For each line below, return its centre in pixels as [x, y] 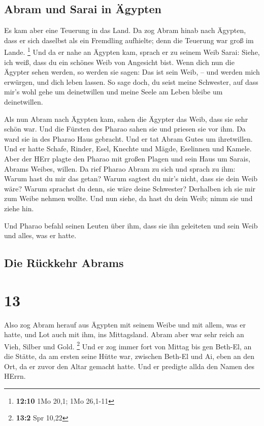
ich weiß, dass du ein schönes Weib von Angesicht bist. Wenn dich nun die [119, 62]
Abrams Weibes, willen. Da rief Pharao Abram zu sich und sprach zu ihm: [120, 168]
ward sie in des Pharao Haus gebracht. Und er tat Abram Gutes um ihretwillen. [128, 138]
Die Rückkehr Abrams [64, 263]
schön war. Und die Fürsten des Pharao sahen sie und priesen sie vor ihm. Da [125, 129]
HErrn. [15, 376]
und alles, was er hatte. [40, 235]
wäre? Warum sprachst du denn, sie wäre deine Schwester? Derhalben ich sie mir [130, 188]
